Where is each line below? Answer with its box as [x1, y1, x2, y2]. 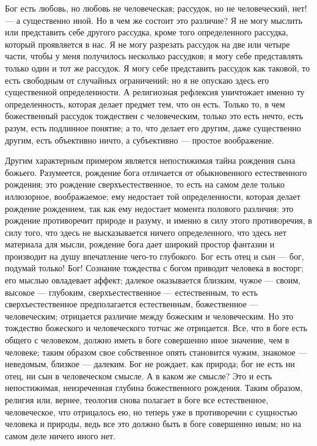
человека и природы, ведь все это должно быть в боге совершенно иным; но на [5, 417, 301, 430]
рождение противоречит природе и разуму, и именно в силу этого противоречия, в [5, 214, 312, 227]
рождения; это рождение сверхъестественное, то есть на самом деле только [5, 178, 285, 191]
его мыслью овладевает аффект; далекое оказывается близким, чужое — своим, [5, 274, 301, 287]
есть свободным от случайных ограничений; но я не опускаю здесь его [5, 73, 269, 86]
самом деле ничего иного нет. [5, 429, 115, 442]
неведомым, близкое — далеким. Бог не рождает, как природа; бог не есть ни [5, 357, 295, 370]
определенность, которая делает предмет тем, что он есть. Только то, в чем [5, 97, 285, 110]
